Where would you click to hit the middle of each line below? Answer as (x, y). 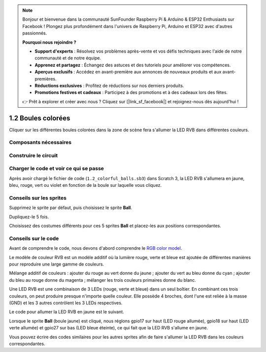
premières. (46, 79)
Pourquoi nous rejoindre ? (49, 42)
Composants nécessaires (40, 143)
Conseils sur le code (34, 238)
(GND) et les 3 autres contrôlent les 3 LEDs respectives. (66, 303)
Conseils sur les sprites (38, 198)
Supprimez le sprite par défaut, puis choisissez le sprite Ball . (71, 208)
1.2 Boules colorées (40, 118)
